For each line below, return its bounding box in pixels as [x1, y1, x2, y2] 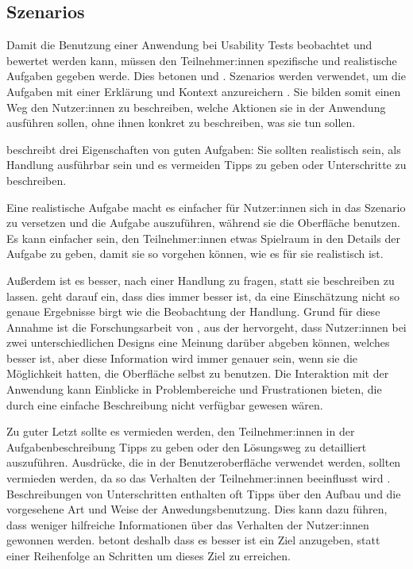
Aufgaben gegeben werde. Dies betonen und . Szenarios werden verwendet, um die [6, 67, 406, 84]
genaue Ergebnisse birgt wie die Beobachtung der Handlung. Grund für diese [6, 303, 380, 320]
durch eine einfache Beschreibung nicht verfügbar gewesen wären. [6, 396, 323, 413]
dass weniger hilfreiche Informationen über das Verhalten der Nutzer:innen [6, 516, 369, 532]
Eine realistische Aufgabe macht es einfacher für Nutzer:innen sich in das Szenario [6, 198, 406, 215]
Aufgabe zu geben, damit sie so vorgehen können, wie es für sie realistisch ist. [6, 245, 384, 262]
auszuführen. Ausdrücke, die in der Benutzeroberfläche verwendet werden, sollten [6, 454, 401, 471]
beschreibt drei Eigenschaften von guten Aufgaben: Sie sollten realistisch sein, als [6, 140, 401, 157]
